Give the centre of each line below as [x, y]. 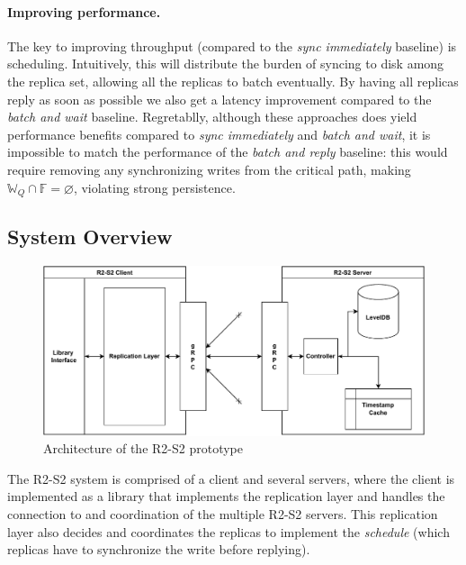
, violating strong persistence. [154, 187]
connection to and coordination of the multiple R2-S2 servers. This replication [223, 513]
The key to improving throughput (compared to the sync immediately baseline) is [232, 46]
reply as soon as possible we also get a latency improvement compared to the [220, 99]
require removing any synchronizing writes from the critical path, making [209, 169]
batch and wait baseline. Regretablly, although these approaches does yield [212, 117]
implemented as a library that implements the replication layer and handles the [226, 496]
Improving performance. [84, 11]
